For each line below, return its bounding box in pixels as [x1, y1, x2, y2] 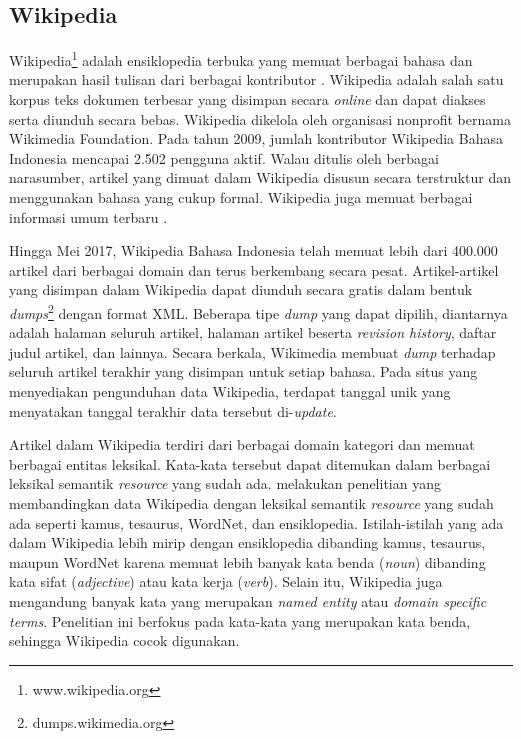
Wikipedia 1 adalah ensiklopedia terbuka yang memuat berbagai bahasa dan [9, 47, 473, 70]
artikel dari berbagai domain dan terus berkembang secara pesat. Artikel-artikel [9, 259, 499, 280]
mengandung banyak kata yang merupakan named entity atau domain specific [9, 590, 487, 611]
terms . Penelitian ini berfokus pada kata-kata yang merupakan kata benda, [9, 610, 471, 631]
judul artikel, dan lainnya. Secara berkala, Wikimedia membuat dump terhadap [9, 341, 496, 362]
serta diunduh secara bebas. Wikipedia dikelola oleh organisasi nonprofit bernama [9, 108, 511, 129]
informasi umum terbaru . [9, 206, 168, 227]
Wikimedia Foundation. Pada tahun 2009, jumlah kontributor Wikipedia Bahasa [9, 128, 503, 149]
